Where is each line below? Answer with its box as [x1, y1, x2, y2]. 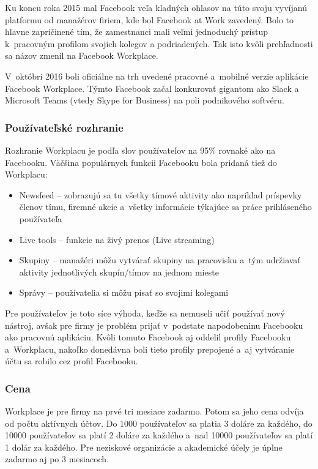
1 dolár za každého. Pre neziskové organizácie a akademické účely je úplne [5, 440, 283, 453]
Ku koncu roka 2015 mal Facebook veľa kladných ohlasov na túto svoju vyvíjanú [5, 1, 307, 13]
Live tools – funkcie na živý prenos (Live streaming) [19, 233, 215, 246]
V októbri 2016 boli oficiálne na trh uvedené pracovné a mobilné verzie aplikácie [5, 69, 309, 82]
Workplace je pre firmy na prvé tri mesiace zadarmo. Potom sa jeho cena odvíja [5, 405, 304, 418]
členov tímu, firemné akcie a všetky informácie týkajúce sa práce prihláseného [19, 200, 312, 213]
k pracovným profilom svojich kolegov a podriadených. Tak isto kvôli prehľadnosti [5, 37, 313, 50]
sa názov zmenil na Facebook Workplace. [5, 49, 158, 62]
